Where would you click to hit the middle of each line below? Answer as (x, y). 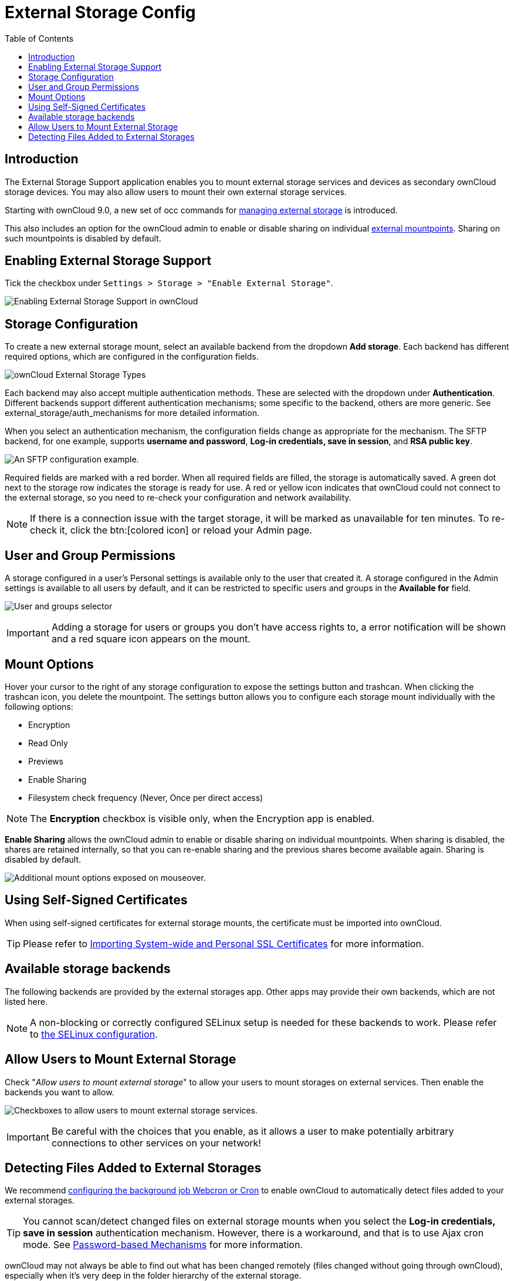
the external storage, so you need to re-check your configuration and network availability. (178, 498)
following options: (39, 706)
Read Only (48, 743)
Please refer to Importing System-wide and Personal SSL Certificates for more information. (224, 943)
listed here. (26, 1001)
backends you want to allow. (60, 1092)
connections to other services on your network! (156, 1143)
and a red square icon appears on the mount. (151, 639)
